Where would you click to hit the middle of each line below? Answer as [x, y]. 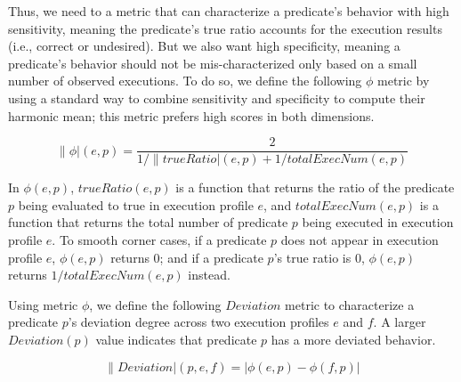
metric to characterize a [350, 304]
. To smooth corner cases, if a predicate [159, 240]
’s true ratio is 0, [319, 257]
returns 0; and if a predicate [187, 257]
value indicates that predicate [176, 339]
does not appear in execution [360, 240]
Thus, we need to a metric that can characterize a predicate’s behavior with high [229, 11]
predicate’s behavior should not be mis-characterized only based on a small [213, 63]
